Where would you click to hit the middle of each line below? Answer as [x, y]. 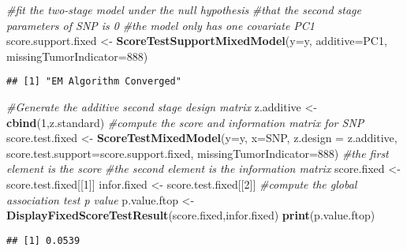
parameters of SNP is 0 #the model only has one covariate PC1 [161, 25]
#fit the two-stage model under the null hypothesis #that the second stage [184, 9]
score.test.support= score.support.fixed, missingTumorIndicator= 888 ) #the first [198, 153]
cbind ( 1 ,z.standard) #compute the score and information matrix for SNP [185, 122]
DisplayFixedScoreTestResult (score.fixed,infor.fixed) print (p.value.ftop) [191, 215]
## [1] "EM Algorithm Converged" [94, 82]
